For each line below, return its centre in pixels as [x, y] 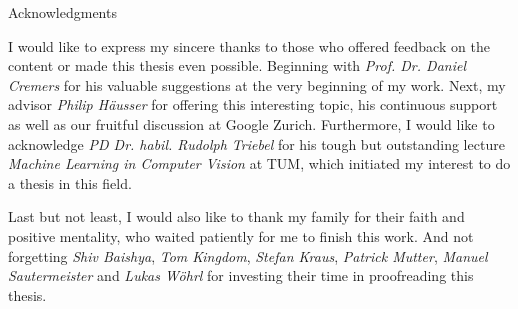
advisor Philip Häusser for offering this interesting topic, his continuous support [253, 104]
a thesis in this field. [70, 182]
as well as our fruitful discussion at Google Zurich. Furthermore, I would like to [251, 123]
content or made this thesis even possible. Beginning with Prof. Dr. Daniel [237, 65]
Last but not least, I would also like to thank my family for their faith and [236, 216]
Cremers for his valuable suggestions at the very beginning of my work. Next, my [257, 84]
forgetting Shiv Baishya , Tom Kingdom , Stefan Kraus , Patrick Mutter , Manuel [248, 255]
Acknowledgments [62, 12]
